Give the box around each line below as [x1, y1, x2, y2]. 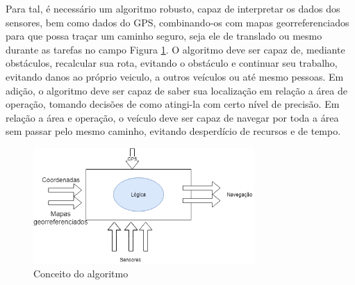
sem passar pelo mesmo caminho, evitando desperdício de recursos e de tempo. [6, 124, 341, 138]
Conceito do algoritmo [33, 266, 129, 281]
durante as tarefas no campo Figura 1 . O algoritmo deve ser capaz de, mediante [6, 42, 345, 56]
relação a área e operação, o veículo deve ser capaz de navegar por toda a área [6, 110, 339, 124]
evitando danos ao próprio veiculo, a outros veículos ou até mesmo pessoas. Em [6, 69, 344, 83]
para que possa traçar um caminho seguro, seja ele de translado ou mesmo [6, 28, 322, 43]
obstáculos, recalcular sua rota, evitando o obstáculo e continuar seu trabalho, [6, 56, 338, 70]
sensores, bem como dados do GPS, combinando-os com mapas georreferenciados [6, 15, 349, 29]
